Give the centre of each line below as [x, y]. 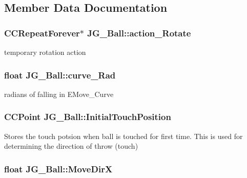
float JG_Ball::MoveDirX [58, 169]
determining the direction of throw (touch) [71, 146]
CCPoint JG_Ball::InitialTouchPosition [88, 117]
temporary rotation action [45, 52]
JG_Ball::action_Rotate [139, 33]
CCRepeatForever [42, 33]
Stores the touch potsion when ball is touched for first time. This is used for [123, 136]
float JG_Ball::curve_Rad [60, 75]
